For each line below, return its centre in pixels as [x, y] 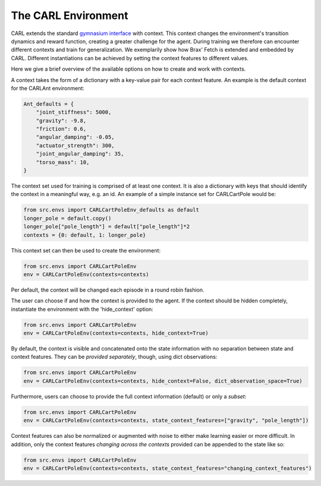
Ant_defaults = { [49, 104]
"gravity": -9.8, [61, 121]
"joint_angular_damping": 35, [80, 154]
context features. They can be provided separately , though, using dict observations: [114, 357]
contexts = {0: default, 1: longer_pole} [85, 235]
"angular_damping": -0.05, [75, 137]
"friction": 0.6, [61, 129]
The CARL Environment [70, 15]
